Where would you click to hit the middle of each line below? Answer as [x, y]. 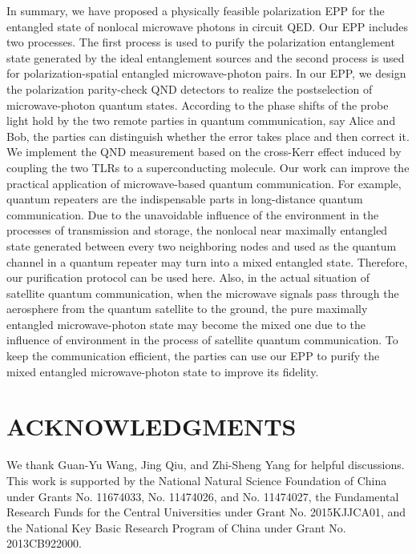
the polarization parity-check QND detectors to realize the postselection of [190, 88]
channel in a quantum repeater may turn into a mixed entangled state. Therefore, [207, 261]
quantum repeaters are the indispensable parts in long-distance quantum [185, 199]
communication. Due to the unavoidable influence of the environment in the [193, 214]
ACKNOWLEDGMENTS [151, 426]
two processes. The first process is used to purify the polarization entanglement [201, 42]
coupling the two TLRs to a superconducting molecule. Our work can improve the [208, 167]
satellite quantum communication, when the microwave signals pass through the [203, 293]
